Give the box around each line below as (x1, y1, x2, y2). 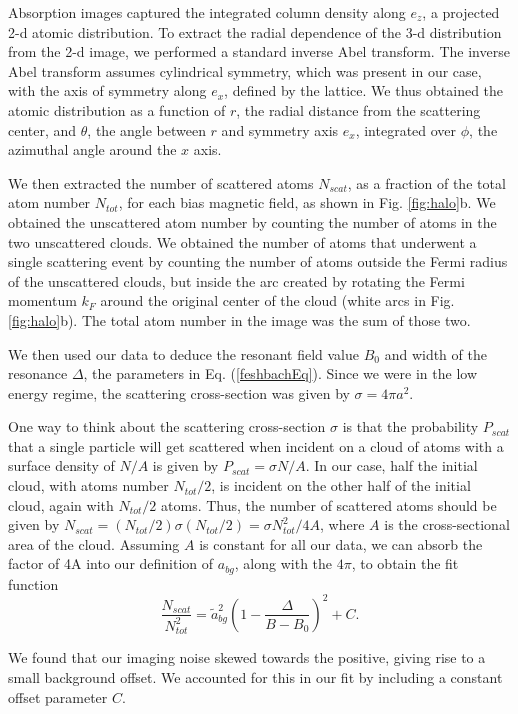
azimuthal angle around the (8, 139, 177, 160)
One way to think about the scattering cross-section (8, 416, 326, 437)
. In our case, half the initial (305, 455, 478, 476)
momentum (8, 290, 77, 311)
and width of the (384, 343, 487, 364)
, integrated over (355, 119, 457, 140)
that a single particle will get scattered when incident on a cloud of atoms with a (8, 435, 504, 456)
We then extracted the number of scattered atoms (8, 172, 314, 193)
